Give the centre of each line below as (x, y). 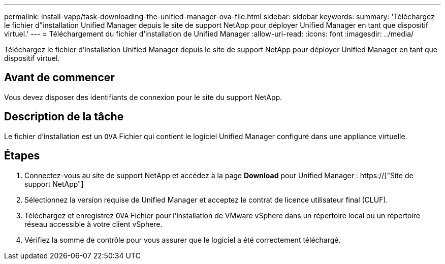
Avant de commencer (59, 78)
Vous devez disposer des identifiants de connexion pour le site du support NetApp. (143, 97)
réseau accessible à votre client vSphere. (93, 224)
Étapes (22, 156)
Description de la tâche (64, 117)
